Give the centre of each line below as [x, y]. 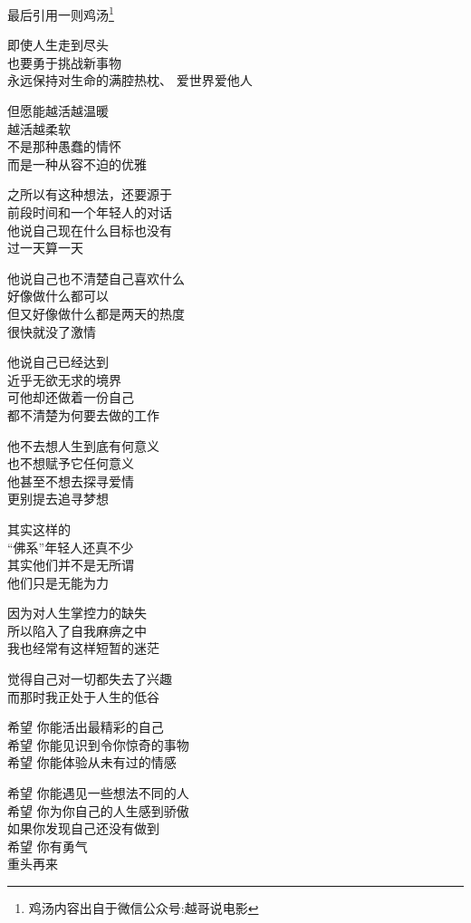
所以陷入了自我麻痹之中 [77, 630]
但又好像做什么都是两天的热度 [96, 313]
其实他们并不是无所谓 [71, 565]
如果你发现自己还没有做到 [83, 828]
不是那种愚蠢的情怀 [64, 146]
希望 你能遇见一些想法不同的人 [98, 793]
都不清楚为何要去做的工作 [83, 414]
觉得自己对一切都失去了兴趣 [90, 679]
